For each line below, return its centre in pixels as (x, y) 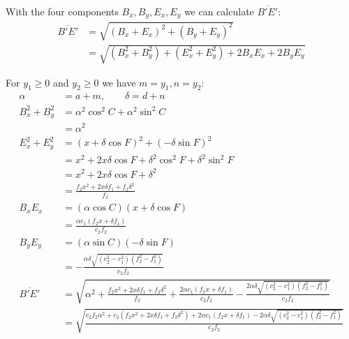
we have (119, 82)
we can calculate (219, 11)
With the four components (62, 11)
